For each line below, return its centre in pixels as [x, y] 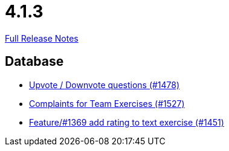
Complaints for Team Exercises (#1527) [107, 103]
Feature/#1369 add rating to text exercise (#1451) [127, 122]
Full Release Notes [42, 38]
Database [34, 62]
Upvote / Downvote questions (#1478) [105, 85]
